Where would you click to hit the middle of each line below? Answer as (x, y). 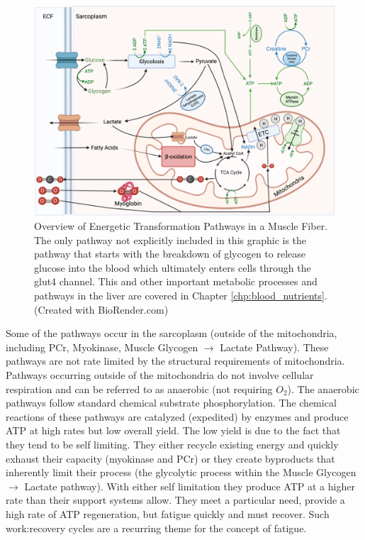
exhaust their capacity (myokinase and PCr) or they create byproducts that (170, 458)
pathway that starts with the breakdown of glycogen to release (170, 254)
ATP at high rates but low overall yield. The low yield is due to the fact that (173, 430)
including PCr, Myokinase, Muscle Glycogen (102, 347)
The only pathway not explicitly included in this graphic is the (170, 239)
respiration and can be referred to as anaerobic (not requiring (139, 389)
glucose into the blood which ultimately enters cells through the (173, 267)
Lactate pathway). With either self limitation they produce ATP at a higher (190, 486)
